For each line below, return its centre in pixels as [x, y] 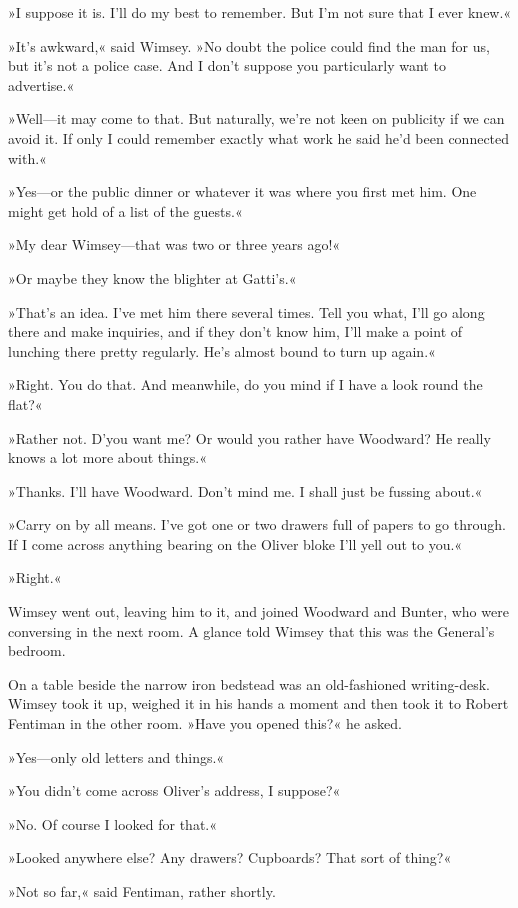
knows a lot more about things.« [107, 457]
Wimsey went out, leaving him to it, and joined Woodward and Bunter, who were [258, 611]
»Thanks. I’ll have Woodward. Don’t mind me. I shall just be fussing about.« [245, 490]
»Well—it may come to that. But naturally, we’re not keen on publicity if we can [256, 118]
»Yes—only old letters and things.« [116, 756]
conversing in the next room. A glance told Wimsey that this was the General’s [251, 630]
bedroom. [37, 650]
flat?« [25, 403]
